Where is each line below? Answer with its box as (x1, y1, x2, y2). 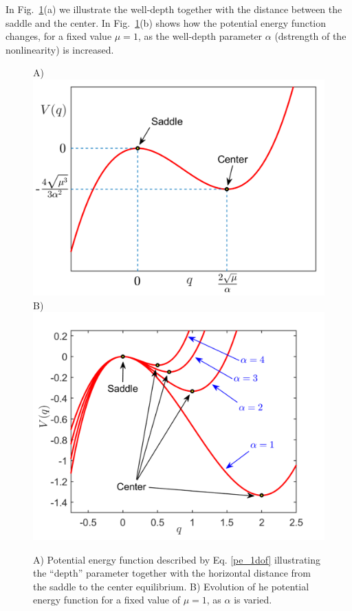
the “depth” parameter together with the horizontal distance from (33, 566, 311, 580)
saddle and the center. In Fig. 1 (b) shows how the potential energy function (5, 15, 327, 30)
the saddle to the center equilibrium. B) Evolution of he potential (33, 579, 309, 593)
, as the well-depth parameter (137, 29, 263, 43)
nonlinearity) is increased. (5, 42, 114, 56)
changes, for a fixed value (5, 29, 112, 43)
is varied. (234, 592, 272, 607)
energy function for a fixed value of (33, 592, 180, 607)
